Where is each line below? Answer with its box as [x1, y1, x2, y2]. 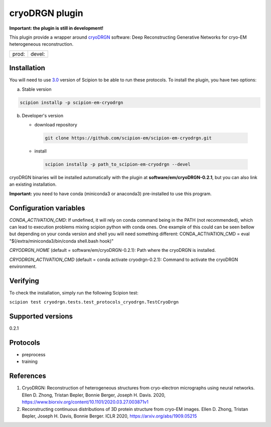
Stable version [22, 86, 52, 92]
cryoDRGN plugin [9, 8, 83, 19]
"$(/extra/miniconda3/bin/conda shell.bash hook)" [9, 238, 114, 244]
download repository [34, 121, 77, 127]
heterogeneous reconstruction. [9, 41, 74, 47]
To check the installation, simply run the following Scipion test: [9, 290, 139, 296]
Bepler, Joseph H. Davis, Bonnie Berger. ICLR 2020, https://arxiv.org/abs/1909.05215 [22, 413, 197, 419]
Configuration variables [9, 204, 85, 212]
